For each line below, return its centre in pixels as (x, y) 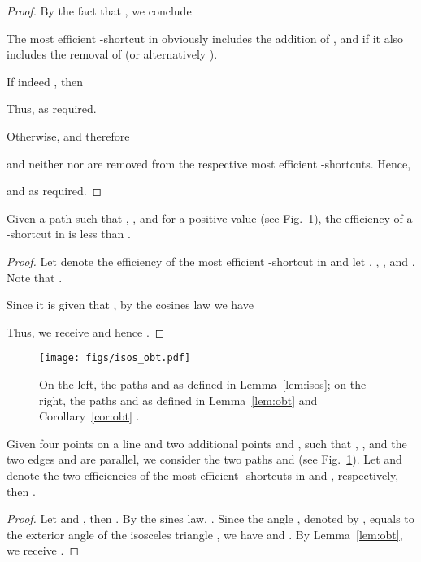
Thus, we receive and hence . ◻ (86, 331)
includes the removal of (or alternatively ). (112, 54)
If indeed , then (45, 81)
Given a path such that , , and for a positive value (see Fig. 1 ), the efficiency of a (210, 218)
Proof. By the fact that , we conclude (99, 11)
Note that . (35, 277)
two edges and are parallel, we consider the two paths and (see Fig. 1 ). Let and (204, 459)
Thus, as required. (52, 109)
